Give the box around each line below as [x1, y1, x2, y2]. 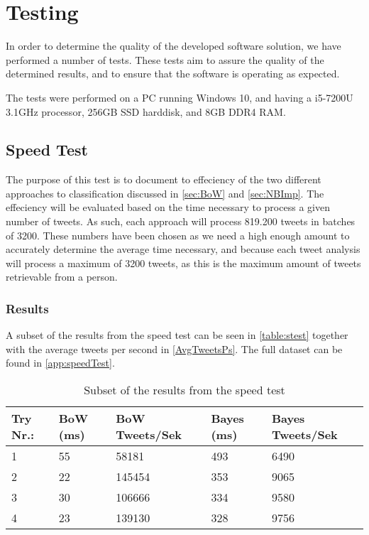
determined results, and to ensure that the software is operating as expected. [6, 66, 340, 81]
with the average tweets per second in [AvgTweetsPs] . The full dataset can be [6, 341, 343, 356]
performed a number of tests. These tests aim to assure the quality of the [6, 52, 324, 67]
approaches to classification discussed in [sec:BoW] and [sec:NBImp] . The [6, 185, 324, 200]
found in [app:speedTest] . [6, 355, 115, 370]
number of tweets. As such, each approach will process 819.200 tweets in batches [6, 214, 356, 229]
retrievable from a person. [6, 269, 118, 284]
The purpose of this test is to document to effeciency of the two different [6, 172, 321, 187]
